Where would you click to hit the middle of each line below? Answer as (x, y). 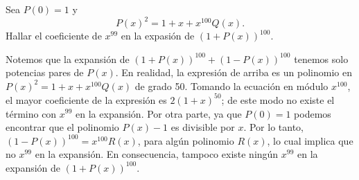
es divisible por (203, 127)
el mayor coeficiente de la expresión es (86, 99)
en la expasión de (158, 36)
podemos (313, 113)
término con (31, 113)
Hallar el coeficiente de (54, 36)
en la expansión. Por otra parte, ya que (159, 113)
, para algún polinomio (186, 140)
